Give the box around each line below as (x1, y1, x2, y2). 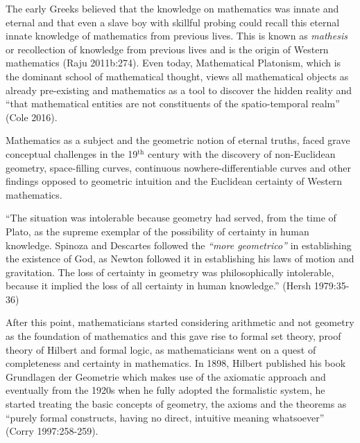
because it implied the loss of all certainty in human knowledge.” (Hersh (6, 278, 311, 293)
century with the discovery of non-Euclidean (147, 146, 336, 161)
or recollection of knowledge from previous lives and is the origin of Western (6, 42, 329, 56)
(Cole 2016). (6, 109, 58, 124)
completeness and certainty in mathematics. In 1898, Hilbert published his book (6, 356, 346, 370)
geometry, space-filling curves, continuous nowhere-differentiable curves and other (6, 160, 351, 174)
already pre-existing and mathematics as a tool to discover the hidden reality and (6, 82, 352, 97)
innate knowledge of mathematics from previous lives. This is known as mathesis (6, 28, 348, 43)
